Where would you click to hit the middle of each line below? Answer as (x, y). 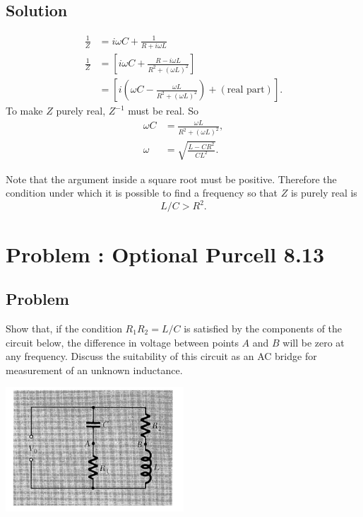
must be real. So (163, 111)
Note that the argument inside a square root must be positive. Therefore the (171, 179)
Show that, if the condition (64, 328)
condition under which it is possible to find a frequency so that (142, 193)
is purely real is (324, 193)
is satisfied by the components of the (263, 328)
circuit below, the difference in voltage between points (122, 342)
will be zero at (314, 342)
